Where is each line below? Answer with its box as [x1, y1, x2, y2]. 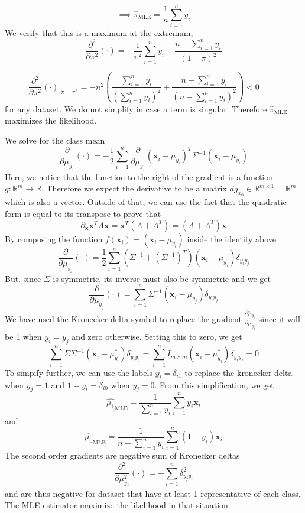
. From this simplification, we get [154, 378, 274, 391]
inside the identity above [187, 232, 277, 245]
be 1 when [5, 330, 42, 342]
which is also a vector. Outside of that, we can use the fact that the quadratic [5, 196, 287, 208]
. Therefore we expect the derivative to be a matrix [41, 182, 227, 194]
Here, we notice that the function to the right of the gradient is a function [5, 170, 274, 183]
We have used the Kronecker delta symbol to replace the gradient [5, 312, 242, 324]
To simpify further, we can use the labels [5, 366, 152, 378]
